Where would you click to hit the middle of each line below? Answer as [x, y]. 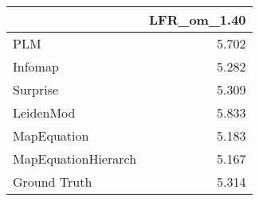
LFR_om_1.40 [198, 19]
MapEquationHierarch [75, 158]
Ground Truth [53, 182]
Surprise [36, 89]
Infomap [36, 66]
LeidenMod [44, 112]
